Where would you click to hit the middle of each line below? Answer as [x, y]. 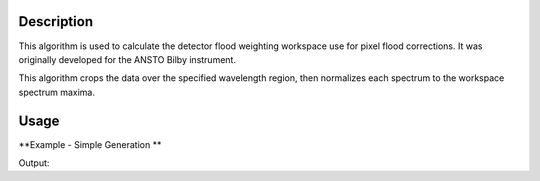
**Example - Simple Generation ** [90, 144]
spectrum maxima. [56, 92]
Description [56, 21]
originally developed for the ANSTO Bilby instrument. [127, 59]
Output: [34, 162]
